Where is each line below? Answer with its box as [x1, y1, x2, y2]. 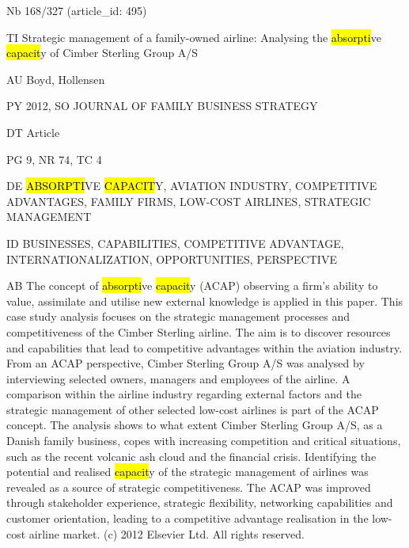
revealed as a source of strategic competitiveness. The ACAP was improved [6, 478, 371, 495]
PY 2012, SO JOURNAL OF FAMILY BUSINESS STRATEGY [6, 97, 318, 114]
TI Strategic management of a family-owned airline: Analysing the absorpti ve [6, 29, 381, 45]
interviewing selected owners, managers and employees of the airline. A [6, 370, 350, 386]
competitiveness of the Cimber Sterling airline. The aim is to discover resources [6, 323, 391, 340]
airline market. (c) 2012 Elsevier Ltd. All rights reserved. [28, 525, 305, 542]
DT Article [6, 124, 60, 140]
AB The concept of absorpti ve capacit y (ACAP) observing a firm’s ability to [6, 277, 378, 294]
